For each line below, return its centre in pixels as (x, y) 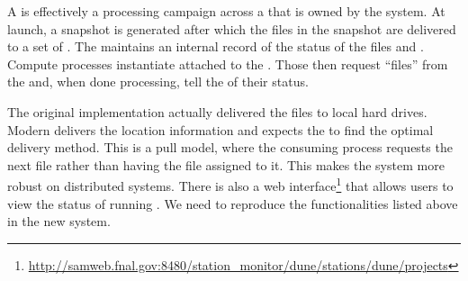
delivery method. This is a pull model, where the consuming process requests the (230, 147)
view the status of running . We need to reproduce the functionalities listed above (233, 203)
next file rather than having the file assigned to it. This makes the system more (226, 164)
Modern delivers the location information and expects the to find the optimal (220, 129)
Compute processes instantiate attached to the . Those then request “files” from (228, 63)
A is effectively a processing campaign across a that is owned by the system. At (226, 11)
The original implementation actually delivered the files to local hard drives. (217, 111)
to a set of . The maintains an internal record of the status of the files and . (216, 46)
